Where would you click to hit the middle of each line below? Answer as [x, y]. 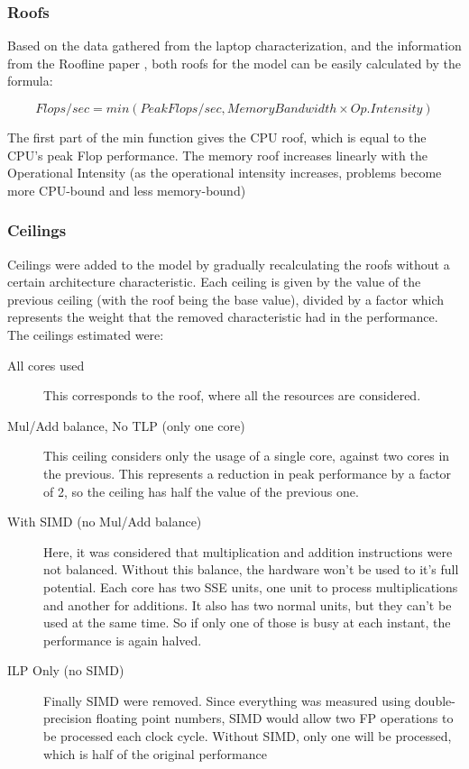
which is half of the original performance [155, 753]
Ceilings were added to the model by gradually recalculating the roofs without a [229, 264]
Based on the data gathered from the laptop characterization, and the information [234, 46]
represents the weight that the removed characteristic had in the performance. [223, 317]
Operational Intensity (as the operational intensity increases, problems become [225, 173]
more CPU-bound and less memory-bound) [127, 190]
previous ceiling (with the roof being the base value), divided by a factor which [226, 299]
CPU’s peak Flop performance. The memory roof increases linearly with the [217, 155]
